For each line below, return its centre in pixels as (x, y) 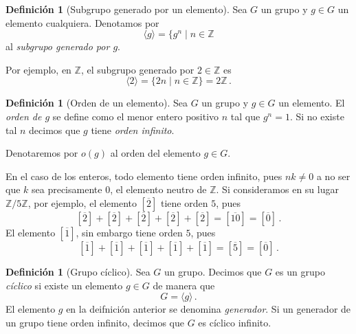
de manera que (184, 285)
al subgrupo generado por (58, 46)
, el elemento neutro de (158, 189)
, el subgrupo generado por (137, 69)
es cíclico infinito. (235, 322)
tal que (245, 116)
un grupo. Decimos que (213, 271)
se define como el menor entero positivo (136, 116)
